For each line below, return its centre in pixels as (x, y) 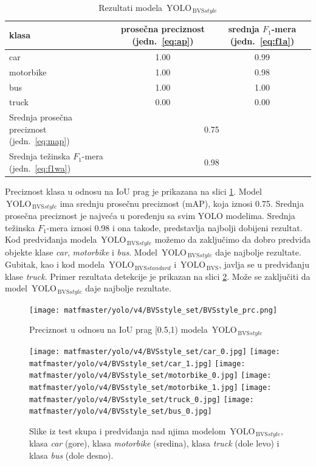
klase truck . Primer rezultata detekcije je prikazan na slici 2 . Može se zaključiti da (158, 276)
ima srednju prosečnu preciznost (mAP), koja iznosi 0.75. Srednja (182, 203)
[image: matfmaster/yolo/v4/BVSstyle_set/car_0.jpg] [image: (155, 351)
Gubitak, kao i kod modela (55, 264)
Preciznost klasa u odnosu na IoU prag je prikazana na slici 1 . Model (133, 191)
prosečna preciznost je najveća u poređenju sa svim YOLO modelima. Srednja (150, 216)
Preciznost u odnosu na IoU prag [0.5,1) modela (118, 329)
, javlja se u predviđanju (264, 264)
